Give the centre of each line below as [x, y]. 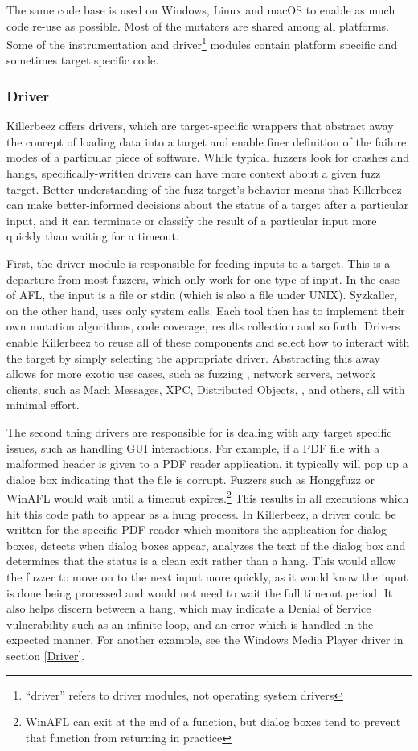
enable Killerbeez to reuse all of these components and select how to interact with [208, 341]
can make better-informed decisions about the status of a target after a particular [208, 205]
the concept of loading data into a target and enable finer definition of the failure [207, 141]
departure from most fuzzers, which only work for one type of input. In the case [203, 279]
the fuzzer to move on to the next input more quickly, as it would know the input [207, 576]
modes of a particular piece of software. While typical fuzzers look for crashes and [208, 157]
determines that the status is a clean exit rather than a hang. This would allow [201, 561]
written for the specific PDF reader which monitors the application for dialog [197, 529]
